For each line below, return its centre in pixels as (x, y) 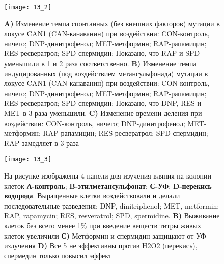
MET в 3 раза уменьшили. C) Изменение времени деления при (103, 113)
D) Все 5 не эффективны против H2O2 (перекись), (118, 245)
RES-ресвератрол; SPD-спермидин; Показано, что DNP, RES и (103, 103)
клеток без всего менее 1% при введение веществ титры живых (103, 225)
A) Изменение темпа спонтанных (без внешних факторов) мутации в (112, 23)
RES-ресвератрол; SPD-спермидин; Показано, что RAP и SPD (102, 53)
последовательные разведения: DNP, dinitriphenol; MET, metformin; (112, 205)
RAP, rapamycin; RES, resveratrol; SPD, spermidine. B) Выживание (112, 215)
